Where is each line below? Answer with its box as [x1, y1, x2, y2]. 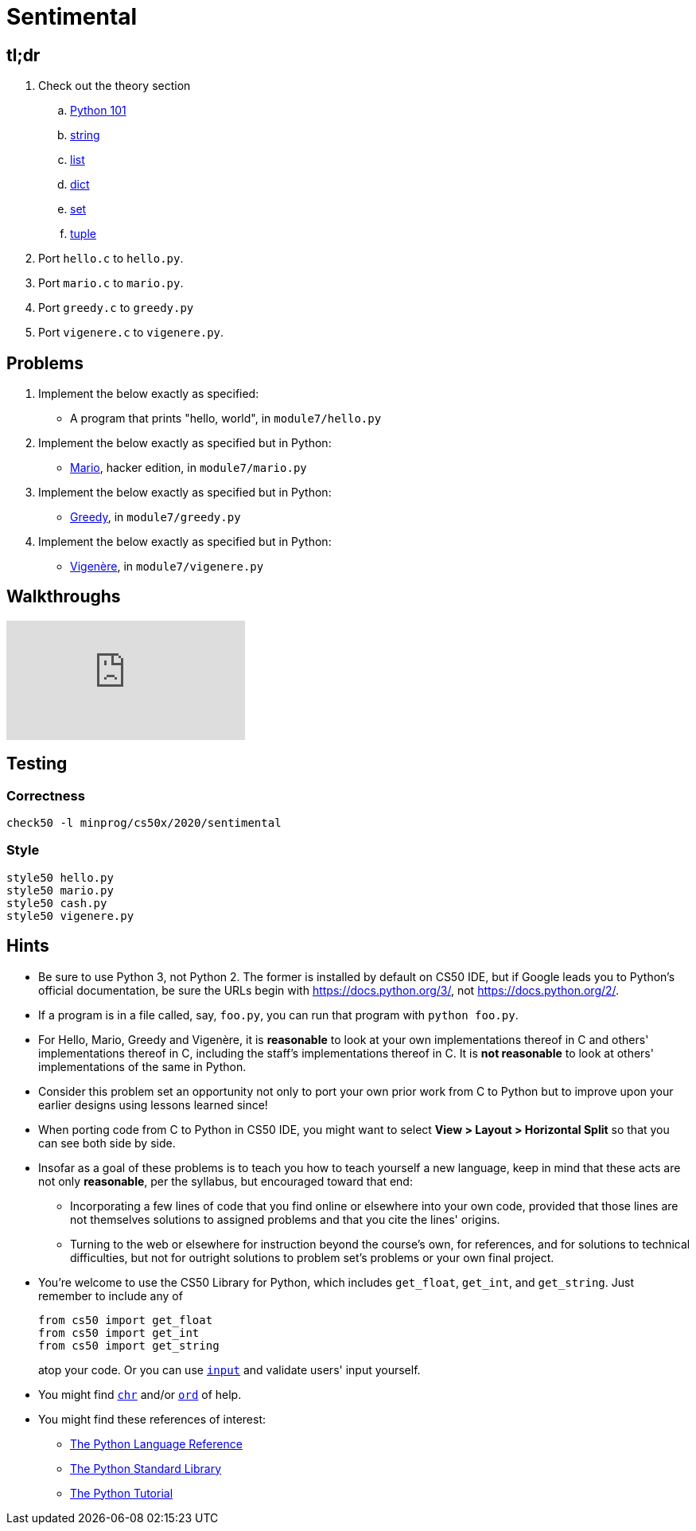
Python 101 [70, 103, 126, 118]
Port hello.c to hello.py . [38, 251, 184, 266]
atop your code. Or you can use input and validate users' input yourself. [38, 1362, 421, 1377]
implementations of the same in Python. [38, 1059, 247, 1073]
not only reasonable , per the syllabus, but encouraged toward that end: [38, 1174, 413, 1188]
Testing [6, 754, 68, 774]
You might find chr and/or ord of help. [38, 1387, 242, 1401]
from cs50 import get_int [38, 1326, 200, 1339]
